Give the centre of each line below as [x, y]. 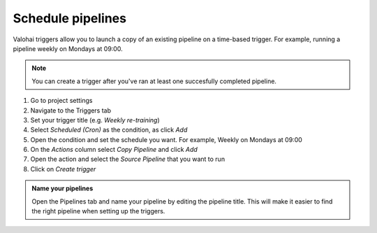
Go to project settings [61, 101]
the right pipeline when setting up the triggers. [98, 211]
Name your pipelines [62, 188]
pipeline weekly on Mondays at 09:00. [68, 48]
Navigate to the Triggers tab [71, 110]
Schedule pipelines [70, 18]
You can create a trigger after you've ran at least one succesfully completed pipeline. [154, 81]
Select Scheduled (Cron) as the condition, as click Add [109, 130]
